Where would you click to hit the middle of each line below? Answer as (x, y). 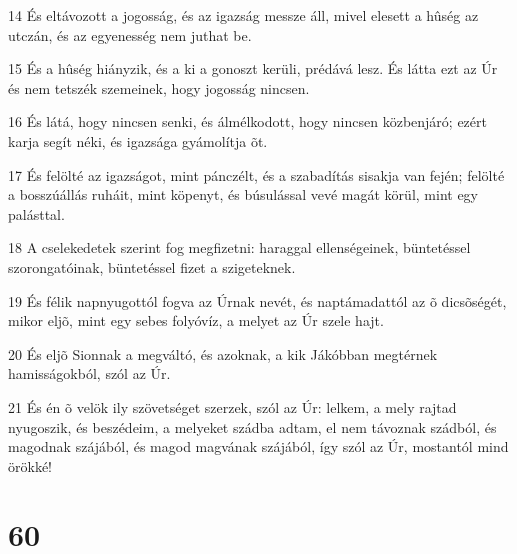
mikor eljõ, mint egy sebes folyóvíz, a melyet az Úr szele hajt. (196, 320)
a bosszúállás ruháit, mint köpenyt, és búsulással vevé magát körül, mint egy (243, 194)
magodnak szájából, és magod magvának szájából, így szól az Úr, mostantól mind (258, 446)
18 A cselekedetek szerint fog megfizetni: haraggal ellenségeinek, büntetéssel (239, 247)
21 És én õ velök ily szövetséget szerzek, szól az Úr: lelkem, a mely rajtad (232, 406)
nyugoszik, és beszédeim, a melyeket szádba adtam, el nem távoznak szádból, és (252, 426)
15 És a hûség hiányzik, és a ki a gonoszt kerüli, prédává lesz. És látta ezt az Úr (253, 68)
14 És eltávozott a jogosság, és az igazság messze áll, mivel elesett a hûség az (243, 15)
